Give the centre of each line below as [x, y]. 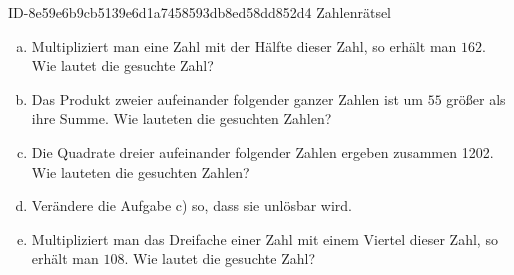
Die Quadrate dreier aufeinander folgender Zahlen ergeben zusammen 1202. [262, 151]
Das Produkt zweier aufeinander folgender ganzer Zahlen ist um [227, 98]
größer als [476, 98]
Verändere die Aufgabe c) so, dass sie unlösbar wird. [192, 205]
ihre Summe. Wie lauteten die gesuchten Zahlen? [181, 118]
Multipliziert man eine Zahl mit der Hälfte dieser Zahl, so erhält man [244, 45]
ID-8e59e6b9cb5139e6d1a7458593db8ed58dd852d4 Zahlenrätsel [200, 12]
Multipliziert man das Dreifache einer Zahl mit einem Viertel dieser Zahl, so [264, 238]
